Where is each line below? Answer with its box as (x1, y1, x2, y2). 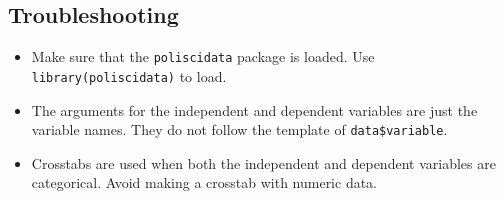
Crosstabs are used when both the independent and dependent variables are (31, 152, 496, 173)
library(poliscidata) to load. (31, 65, 227, 86)
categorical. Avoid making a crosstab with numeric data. (31, 172, 378, 193)
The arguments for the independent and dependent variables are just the (31, 99, 478, 120)
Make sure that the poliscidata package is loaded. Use (31, 46, 375, 67)
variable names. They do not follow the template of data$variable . (31, 119, 448, 140)
